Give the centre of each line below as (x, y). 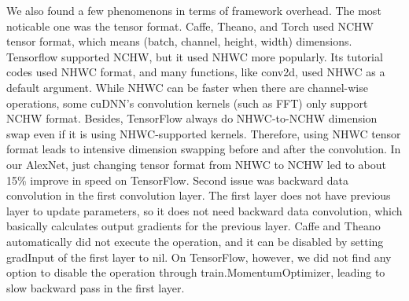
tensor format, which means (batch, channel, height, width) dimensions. (179, 41)
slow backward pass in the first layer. (96, 287)
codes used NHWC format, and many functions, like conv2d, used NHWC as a (196, 72)
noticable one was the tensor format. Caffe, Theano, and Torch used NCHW (190, 26)
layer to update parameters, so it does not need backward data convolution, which (204, 210)
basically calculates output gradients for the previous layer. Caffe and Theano (193, 226)
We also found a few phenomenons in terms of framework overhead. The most (194, 10)
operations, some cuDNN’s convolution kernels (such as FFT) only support (187, 103)
